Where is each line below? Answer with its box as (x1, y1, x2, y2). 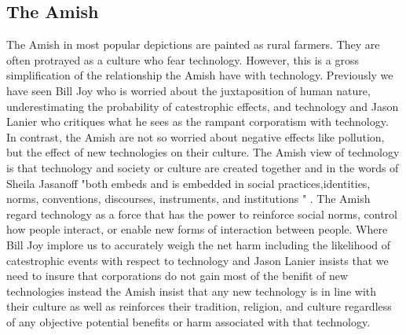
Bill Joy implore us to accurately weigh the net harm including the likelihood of (6, 236, 391, 252)
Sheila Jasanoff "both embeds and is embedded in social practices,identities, (6, 175, 371, 191)
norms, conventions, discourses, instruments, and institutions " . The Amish (6, 190, 371, 207)
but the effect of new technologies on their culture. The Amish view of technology (6, 144, 400, 160)
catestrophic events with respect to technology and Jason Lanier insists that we (6, 252, 389, 268)
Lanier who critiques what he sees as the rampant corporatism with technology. (6, 113, 389, 130)
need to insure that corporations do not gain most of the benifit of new (6, 267, 349, 284)
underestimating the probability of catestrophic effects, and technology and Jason (6, 98, 399, 114)
